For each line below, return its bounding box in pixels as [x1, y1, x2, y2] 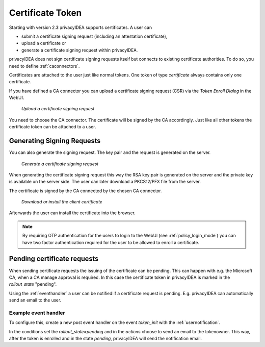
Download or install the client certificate [21, 199, 103, 205]
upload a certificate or [21, 40, 66, 46]
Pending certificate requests [9, 255, 99, 263]
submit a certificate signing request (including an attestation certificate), [21, 33, 168, 39]
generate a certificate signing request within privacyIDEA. [21, 47, 138, 53]
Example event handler [9, 309, 65, 316]
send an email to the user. [9, 297, 61, 303]
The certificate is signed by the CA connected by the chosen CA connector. [9, 188, 162, 194]
